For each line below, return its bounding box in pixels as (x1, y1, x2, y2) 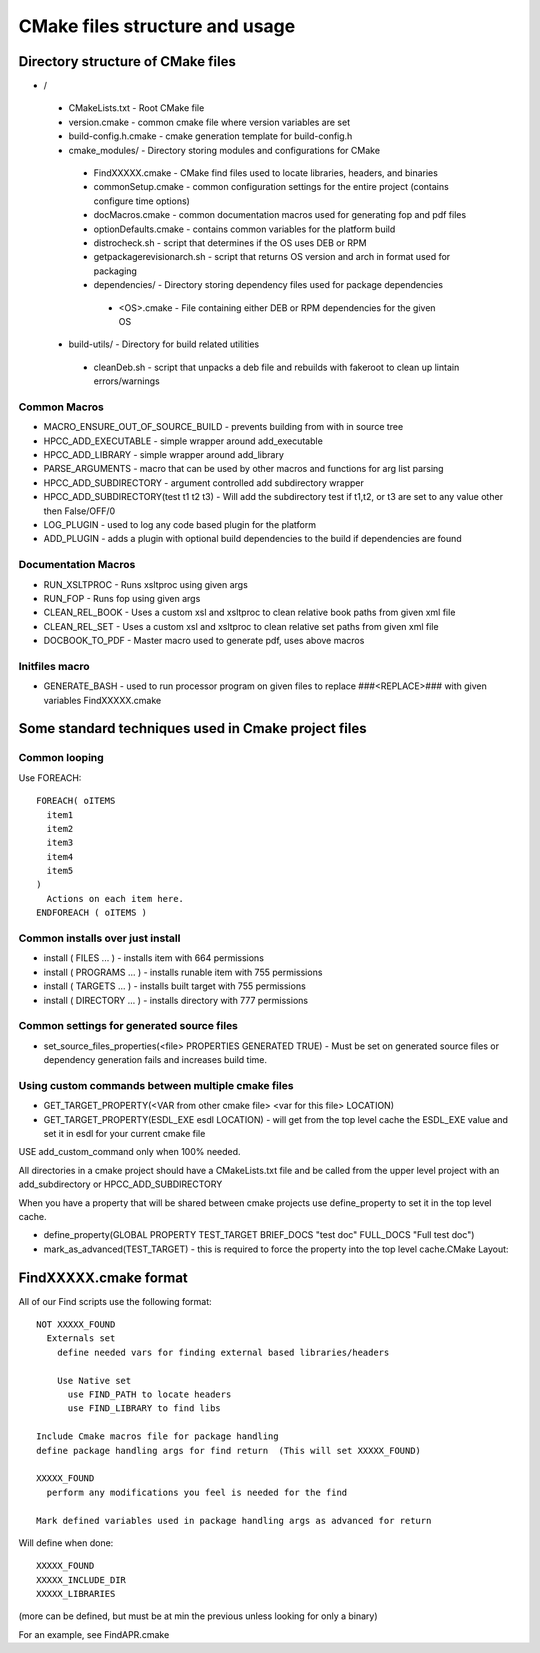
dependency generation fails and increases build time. (43, 1054, 268, 1066)
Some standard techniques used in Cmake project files (18, 720, 367, 737)
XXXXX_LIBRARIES (36, 1588, 116, 1600)
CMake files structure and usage (18, 15, 296, 37)
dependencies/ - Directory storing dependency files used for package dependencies (93, 279, 444, 291)
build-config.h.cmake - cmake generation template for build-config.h (68, 130, 353, 142)
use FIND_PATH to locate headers (67, 1389, 232, 1400)
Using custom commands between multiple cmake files (18, 1078, 294, 1092)
